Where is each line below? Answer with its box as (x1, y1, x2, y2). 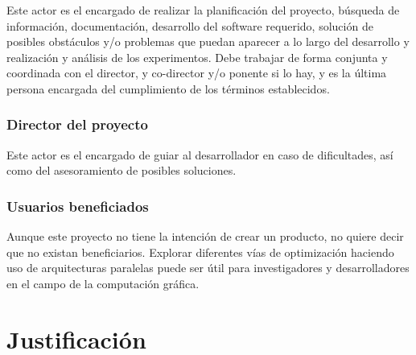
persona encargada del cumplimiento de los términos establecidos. (6, 80, 330, 97)
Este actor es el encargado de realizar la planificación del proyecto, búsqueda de (6, 2, 400, 18)
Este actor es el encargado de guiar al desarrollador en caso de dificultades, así (6, 146, 393, 163)
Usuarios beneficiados (6, 196, 149, 216)
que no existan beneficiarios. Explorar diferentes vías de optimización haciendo (6, 243, 394, 260)
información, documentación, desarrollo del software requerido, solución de (6, 17, 373, 34)
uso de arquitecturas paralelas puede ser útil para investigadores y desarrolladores (6, 259, 410, 276)
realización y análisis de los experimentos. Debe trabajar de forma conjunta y (6, 48, 388, 65)
